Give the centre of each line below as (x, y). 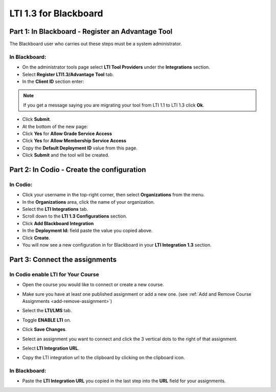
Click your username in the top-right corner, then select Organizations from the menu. (113, 195)
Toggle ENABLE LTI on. (47, 320)
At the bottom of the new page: (55, 126)
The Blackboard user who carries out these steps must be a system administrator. (96, 44)
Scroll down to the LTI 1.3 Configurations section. (75, 216)
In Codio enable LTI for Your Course (54, 274)
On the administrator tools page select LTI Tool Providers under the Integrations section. (116, 67)
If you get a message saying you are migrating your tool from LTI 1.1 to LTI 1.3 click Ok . (114, 105)
